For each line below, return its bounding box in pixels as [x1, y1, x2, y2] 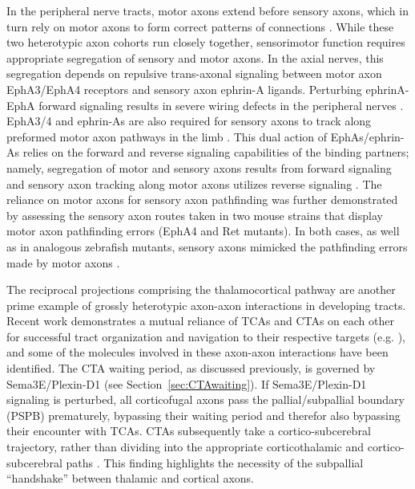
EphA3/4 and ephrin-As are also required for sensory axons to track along [6, 112, 372, 129]
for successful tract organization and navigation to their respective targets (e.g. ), [6, 328, 406, 344]
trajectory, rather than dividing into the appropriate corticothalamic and [6, 438, 365, 455]
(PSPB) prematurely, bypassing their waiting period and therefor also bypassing [6, 406, 401, 423]
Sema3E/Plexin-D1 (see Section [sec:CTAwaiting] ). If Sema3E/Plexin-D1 [6, 375, 367, 392]
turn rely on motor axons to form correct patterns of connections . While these [6, 18, 394, 35]
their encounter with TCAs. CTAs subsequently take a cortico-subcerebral [6, 422, 371, 439]
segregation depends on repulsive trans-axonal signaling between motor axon [6, 65, 382, 82]
